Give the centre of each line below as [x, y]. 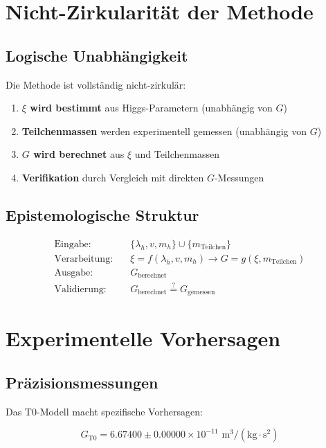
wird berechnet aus [79, 154]
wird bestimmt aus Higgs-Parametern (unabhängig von [151, 108]
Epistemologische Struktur [102, 214]
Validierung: [80, 289]
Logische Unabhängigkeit [97, 55]
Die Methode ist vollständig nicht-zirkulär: [96, 84]
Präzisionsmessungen [82, 382]
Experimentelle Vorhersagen [143, 338]
